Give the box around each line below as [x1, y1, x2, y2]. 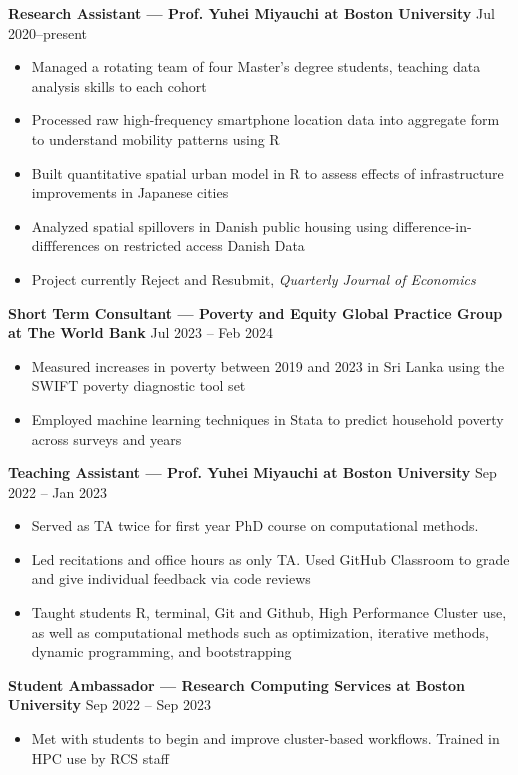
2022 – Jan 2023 [8, 481, 107, 502]
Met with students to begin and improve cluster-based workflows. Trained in [31, 728, 500, 749]
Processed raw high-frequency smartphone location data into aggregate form [31, 109, 500, 130]
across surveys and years [31, 428, 182, 449]
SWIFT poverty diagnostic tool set [31, 375, 246, 396]
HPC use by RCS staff [31, 747, 169, 768]
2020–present [8, 22, 88, 43]
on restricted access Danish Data [104, 235, 305, 256]
